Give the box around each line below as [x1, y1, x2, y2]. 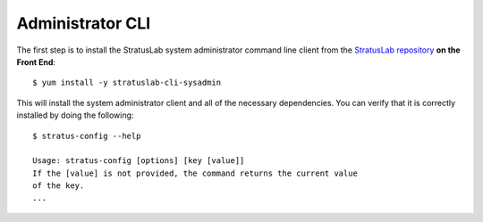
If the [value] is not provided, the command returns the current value [32, 168, 358, 178]
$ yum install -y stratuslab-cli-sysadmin [32, 78, 222, 88]
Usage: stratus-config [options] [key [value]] [32, 156, 245, 166]
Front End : [16, 56, 56, 67]
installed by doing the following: [16, 110, 134, 120]
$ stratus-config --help [32, 130, 141, 141]
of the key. [32, 181, 85, 191]
